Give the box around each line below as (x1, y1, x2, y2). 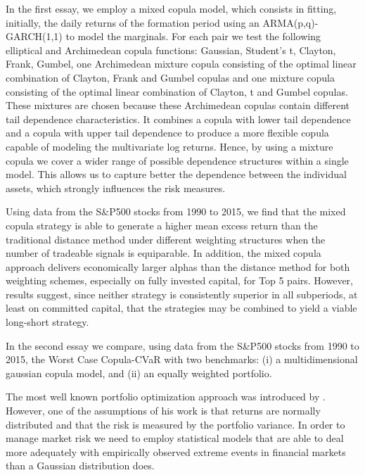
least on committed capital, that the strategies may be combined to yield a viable (6, 300, 357, 315)
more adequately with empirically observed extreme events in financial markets (6, 444, 346, 459)
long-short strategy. (6, 315, 89, 329)
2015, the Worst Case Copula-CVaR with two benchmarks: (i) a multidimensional (6, 352, 358, 367)
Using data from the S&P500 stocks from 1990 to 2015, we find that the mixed (6, 204, 346, 219)
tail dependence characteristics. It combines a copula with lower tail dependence (6, 111, 351, 126)
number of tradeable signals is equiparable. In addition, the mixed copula (6, 246, 321, 260)
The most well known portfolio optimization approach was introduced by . (6, 389, 326, 404)
